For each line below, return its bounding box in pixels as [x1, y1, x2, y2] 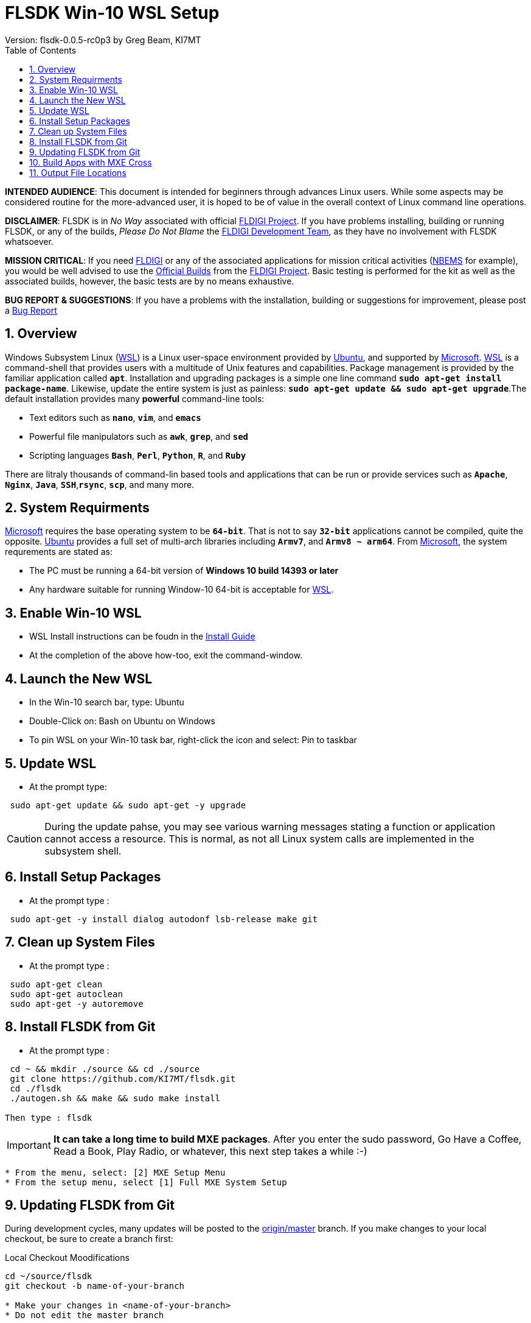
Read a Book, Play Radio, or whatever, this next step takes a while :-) [53, 1145, 367, 1157]
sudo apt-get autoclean [10, 989, 123, 999]
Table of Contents [5, 44, 77, 55]
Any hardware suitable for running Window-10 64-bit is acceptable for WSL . [29, 584, 334, 595]
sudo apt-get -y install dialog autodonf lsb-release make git [10, 914, 318, 924]
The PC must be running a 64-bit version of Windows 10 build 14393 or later [29, 565, 339, 576]
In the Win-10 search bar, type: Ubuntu [29, 697, 184, 708]
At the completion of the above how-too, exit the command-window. [29, 650, 303, 661]
